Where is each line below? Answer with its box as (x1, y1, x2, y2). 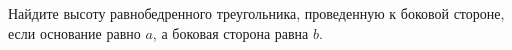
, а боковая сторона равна (152, 22, 309, 43)
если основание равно (8, 22, 141, 43)
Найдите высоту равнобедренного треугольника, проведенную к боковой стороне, (8, 3, 505, 23)
